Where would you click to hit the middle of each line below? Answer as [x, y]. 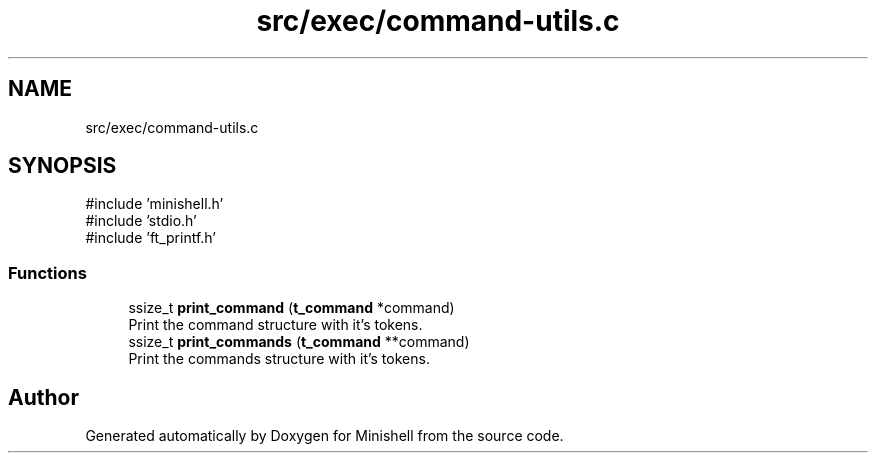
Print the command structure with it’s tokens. [275, 325]
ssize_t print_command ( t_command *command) [291, 308]
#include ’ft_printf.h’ [151, 238]
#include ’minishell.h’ [154, 204]
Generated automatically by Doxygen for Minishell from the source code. [324, 436]
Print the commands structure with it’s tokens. [279, 359]
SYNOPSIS [62, 166]
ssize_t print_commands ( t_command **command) [299, 342]
